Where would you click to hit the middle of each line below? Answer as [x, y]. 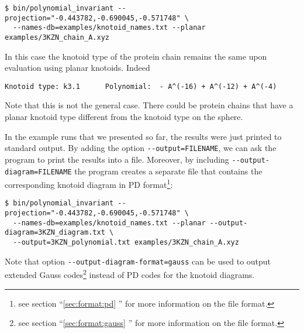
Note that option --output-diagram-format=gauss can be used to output [138, 261]
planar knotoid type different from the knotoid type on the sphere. [124, 117]
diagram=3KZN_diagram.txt [55, 233]
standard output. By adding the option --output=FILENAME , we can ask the [141, 148]
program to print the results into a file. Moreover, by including [117, 159]
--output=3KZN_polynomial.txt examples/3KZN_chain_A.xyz [126, 243]
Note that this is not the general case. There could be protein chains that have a [149, 105]
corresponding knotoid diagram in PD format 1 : [89, 183]
